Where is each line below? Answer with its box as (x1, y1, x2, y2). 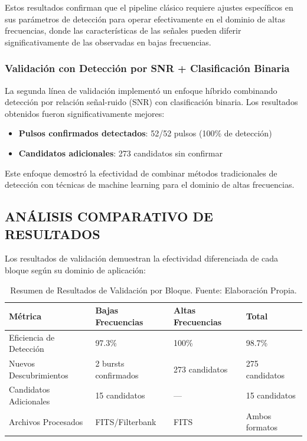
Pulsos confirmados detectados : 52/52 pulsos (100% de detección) (18, 127, 272, 139)
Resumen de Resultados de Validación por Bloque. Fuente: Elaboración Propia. (10, 283, 297, 296)
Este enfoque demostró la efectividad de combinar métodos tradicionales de (5, 166, 277, 179)
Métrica (9, 309, 42, 322)
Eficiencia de (9, 331, 55, 343)
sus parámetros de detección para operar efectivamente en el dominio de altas (5, 12, 285, 25)
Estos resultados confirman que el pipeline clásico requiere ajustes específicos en (5, 1, 293, 13)
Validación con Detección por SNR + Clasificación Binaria (5, 61, 290, 76)
